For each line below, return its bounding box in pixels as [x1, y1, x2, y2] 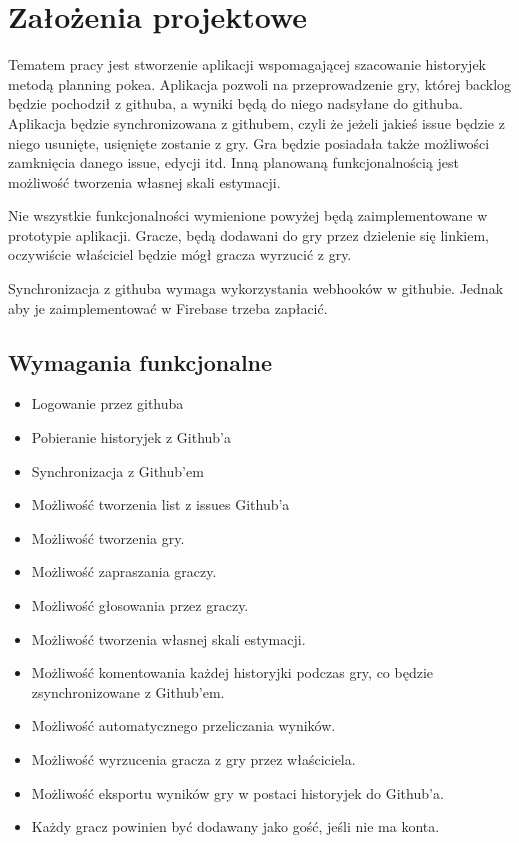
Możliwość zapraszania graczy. [31, 561, 217, 582]
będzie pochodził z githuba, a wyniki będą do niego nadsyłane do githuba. [8, 93, 463, 114]
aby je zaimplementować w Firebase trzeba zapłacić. [8, 297, 328, 318]
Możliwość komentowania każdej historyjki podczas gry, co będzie [31, 662, 434, 683]
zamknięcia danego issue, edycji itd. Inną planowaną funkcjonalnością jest [8, 152, 460, 173]
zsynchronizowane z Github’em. [31, 681, 225, 702]
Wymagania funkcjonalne [8, 346, 273, 377]
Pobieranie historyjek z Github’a [31, 427, 232, 448]
